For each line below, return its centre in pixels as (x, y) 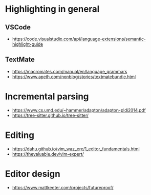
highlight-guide (27, 44)
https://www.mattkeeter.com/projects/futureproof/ (63, 187)
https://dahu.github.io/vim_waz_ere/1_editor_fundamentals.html (76, 149)
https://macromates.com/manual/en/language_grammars (70, 71)
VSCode (18, 27)
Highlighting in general (52, 9)
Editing (20, 135)
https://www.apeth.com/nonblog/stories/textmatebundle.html (74, 77)
